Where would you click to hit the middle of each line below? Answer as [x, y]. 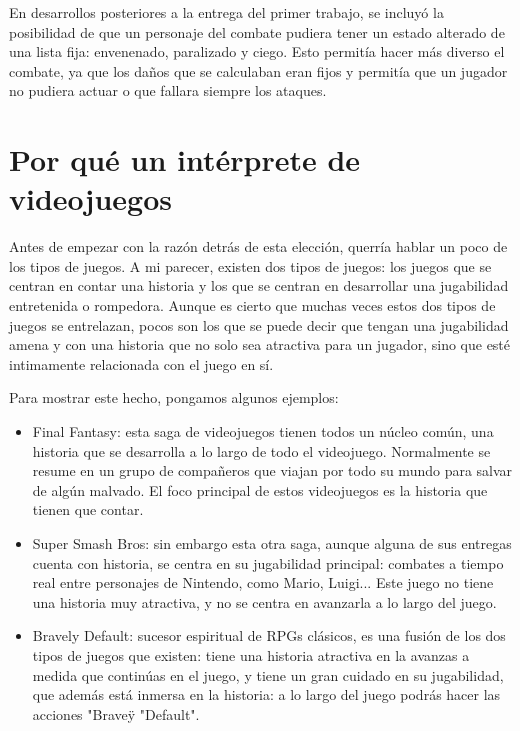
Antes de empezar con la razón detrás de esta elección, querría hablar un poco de [258, 246]
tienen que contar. [88, 509]
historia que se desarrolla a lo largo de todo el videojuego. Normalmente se [261, 450]
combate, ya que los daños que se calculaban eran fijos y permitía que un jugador [258, 70]
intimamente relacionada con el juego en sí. [141, 363]
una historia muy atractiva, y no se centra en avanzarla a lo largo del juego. [264, 601]
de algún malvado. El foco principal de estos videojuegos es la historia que [260, 489]
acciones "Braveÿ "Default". [116, 713]
